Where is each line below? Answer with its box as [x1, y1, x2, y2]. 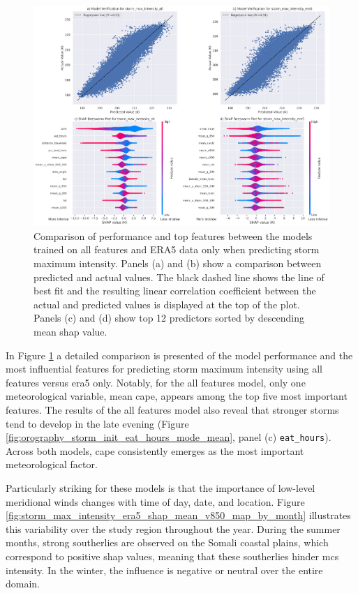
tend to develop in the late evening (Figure [6, 416, 189, 430]
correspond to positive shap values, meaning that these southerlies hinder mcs [6, 548, 339, 563]
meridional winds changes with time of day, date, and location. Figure [6, 494, 305, 509]
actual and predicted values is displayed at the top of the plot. [33, 296, 300, 311]
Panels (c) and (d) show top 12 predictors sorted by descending [33, 310, 305, 325]
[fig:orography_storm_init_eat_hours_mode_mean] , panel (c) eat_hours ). [6, 430, 331, 444]
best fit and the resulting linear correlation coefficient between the [33, 283, 316, 298]
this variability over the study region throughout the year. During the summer [6, 521, 341, 536]
